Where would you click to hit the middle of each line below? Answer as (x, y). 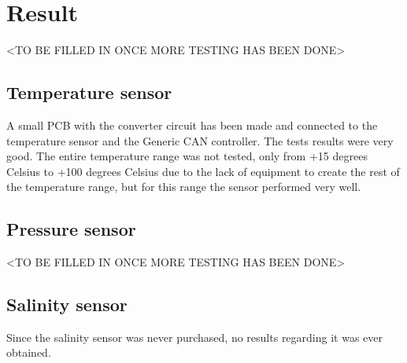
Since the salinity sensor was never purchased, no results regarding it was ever (195, 337)
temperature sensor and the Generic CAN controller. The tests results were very (200, 140)
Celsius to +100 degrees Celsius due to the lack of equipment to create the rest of (203, 171)
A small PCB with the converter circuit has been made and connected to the (192, 125)
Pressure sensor (71, 229)
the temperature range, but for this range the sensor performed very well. (184, 187)
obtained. (29, 352)
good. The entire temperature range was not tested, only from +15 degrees (187, 156)
